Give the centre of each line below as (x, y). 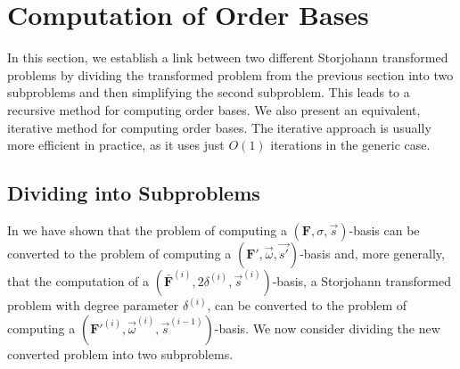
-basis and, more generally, (372, 253)
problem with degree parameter (93, 305)
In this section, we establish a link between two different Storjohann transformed (228, 57)
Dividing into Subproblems (134, 193)
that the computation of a (78, 280)
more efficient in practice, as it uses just (116, 145)
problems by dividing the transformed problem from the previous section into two (230, 74)
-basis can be (384, 230)
